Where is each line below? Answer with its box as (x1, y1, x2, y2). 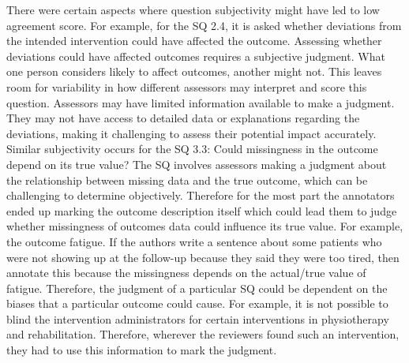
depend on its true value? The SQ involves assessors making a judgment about (6, 155, 387, 172)
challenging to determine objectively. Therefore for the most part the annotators (6, 187, 395, 204)
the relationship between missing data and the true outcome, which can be (6, 171, 368, 188)
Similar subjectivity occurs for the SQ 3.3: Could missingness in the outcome (6, 140, 378, 157)
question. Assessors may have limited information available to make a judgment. (6, 94, 395, 110)
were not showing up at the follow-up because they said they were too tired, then (6, 249, 400, 265)
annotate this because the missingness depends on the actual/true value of (6, 264, 366, 281)
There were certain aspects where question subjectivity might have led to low (6, 2, 380, 17)
